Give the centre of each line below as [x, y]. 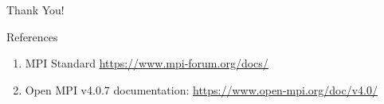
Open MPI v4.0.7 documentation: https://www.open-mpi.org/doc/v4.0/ [201, 89]
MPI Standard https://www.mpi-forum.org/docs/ [147, 63]
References [32, 36]
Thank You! [35, 10]
